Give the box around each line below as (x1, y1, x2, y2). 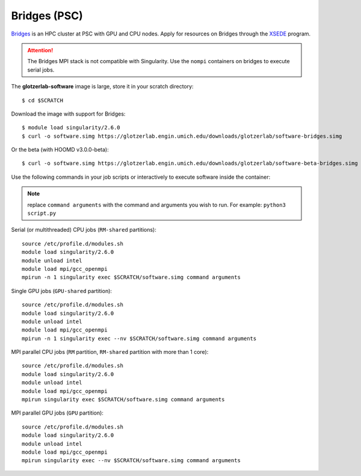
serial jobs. (27, 66, 55, 73)
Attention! (27, 46, 54, 54)
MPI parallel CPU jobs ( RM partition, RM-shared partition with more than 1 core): (11, 348, 209, 356)
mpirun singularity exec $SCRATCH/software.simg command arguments (22, 396, 225, 403)
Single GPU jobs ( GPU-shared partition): (11, 287, 113, 294)
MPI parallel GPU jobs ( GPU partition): (11, 409, 103, 416)
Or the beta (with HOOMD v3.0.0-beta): (11, 146, 109, 153)
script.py (27, 210, 57, 217)
